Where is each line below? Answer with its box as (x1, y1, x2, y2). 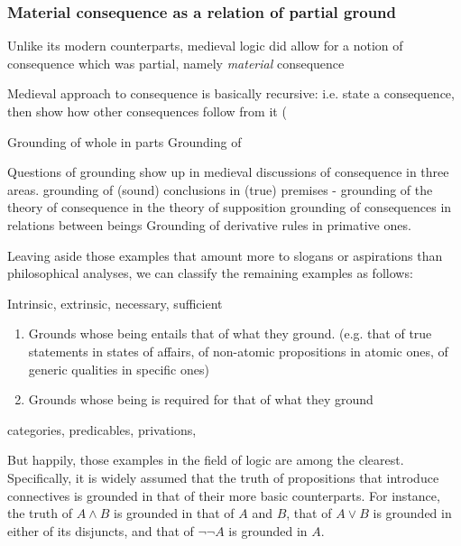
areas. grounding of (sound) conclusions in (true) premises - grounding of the (7, 180, 433, 199)
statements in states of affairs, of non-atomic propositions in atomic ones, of (28, 341, 448, 360)
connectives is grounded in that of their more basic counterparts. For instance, (7, 486, 440, 504)
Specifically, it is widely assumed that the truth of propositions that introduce (7, 467, 439, 486)
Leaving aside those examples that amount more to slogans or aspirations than (7, 245, 443, 264)
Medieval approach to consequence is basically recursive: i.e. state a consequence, (7, 84, 455, 103)
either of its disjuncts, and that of (7, 521, 194, 540)
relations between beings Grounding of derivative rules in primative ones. (7, 215, 411, 234)
